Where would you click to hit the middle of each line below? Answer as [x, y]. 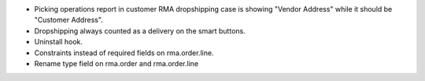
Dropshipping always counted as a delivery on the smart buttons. [140, 30]
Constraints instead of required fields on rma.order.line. [124, 53]
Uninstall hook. [58, 42]
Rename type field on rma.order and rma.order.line [116, 63]
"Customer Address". [69, 20]
